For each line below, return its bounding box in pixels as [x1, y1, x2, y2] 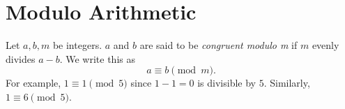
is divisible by [197, 75, 256, 90]
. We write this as [59, 51, 135, 66]
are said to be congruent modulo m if [139, 38, 298, 52]
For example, [6, 75, 61, 90]
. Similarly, [263, 75, 310, 90]
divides [6, 51, 36, 66]
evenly [312, 38, 339, 52]
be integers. [52, 38, 102, 52]
